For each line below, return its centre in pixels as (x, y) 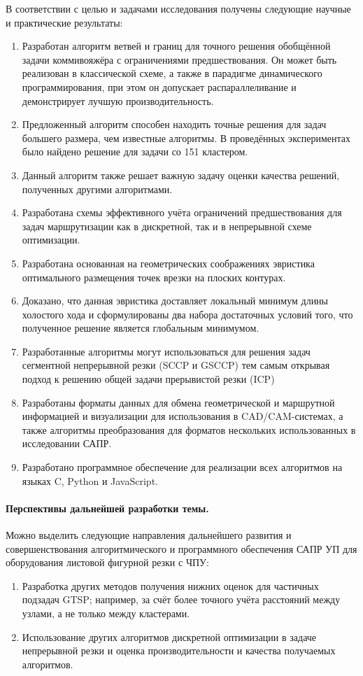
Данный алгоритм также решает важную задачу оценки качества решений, (181, 175)
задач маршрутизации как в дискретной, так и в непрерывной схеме (167, 226)
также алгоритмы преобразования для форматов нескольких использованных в (189, 429)
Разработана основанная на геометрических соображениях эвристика (168, 263)
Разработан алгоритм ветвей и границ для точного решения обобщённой (176, 46)
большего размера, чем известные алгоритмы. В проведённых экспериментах (186, 138)
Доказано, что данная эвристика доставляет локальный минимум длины (175, 301)
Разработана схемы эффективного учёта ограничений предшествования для (182, 212)
